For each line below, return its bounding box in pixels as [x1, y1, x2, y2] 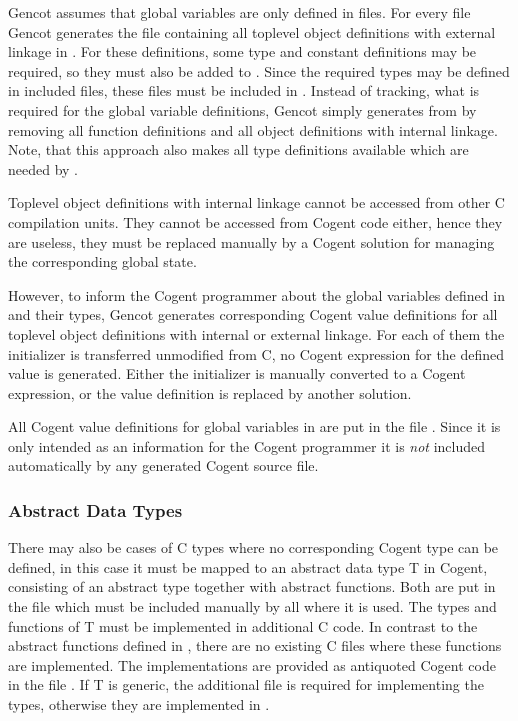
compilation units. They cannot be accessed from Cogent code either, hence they [8, 211, 503, 232]
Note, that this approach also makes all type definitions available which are [8, 139, 469, 160]
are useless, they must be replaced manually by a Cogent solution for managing [8, 231, 495, 252]
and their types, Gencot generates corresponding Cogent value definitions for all [8, 304, 498, 325]
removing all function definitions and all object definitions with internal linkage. [8, 119, 498, 140]
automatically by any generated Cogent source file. [8, 455, 319, 476]
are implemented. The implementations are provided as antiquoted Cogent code [8, 654, 496, 675]
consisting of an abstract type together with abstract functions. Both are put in [8, 576, 496, 597]
